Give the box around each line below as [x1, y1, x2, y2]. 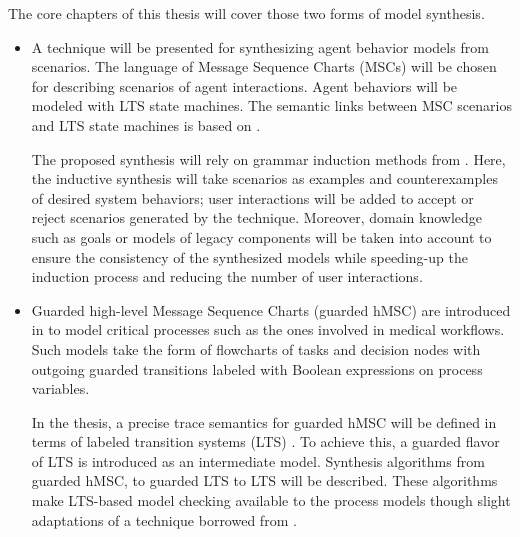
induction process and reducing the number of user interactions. [31, 266, 423, 287]
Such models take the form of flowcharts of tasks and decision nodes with [31, 338, 481, 359]
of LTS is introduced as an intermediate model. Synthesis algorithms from [31, 450, 485, 471]
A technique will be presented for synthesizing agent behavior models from [31, 36, 489, 57]
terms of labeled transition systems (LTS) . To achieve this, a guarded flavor [31, 431, 500, 452]
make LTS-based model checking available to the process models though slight [31, 490, 511, 511]
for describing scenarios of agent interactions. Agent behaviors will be [31, 75, 458, 96]
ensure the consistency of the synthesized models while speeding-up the [31, 246, 468, 267]
